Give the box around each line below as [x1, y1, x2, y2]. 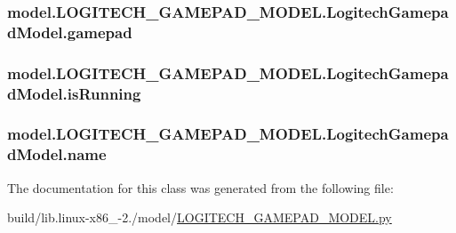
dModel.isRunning [7, 82, 141, 104]
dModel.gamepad [7, 20, 132, 43]
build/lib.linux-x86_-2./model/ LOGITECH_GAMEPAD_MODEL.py [7, 208, 392, 227]
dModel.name [7, 143, 107, 165]
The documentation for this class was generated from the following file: [7, 178, 394, 197]
